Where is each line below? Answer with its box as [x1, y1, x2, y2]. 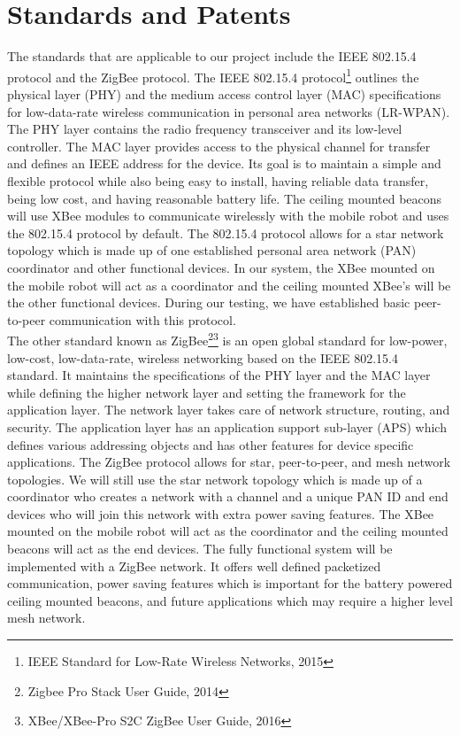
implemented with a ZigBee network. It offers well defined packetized [7, 556, 381, 575]
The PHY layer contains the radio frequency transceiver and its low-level [7, 120, 402, 138]
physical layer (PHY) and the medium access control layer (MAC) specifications [7, 84, 441, 103]
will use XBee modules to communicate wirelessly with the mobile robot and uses [7, 206, 449, 225]
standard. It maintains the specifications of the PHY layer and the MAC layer [7, 366, 431, 384]
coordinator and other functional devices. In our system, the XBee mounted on [7, 258, 435, 276]
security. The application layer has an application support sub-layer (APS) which [7, 417, 447, 436]
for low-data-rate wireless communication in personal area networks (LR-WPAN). [7, 102, 450, 120]
